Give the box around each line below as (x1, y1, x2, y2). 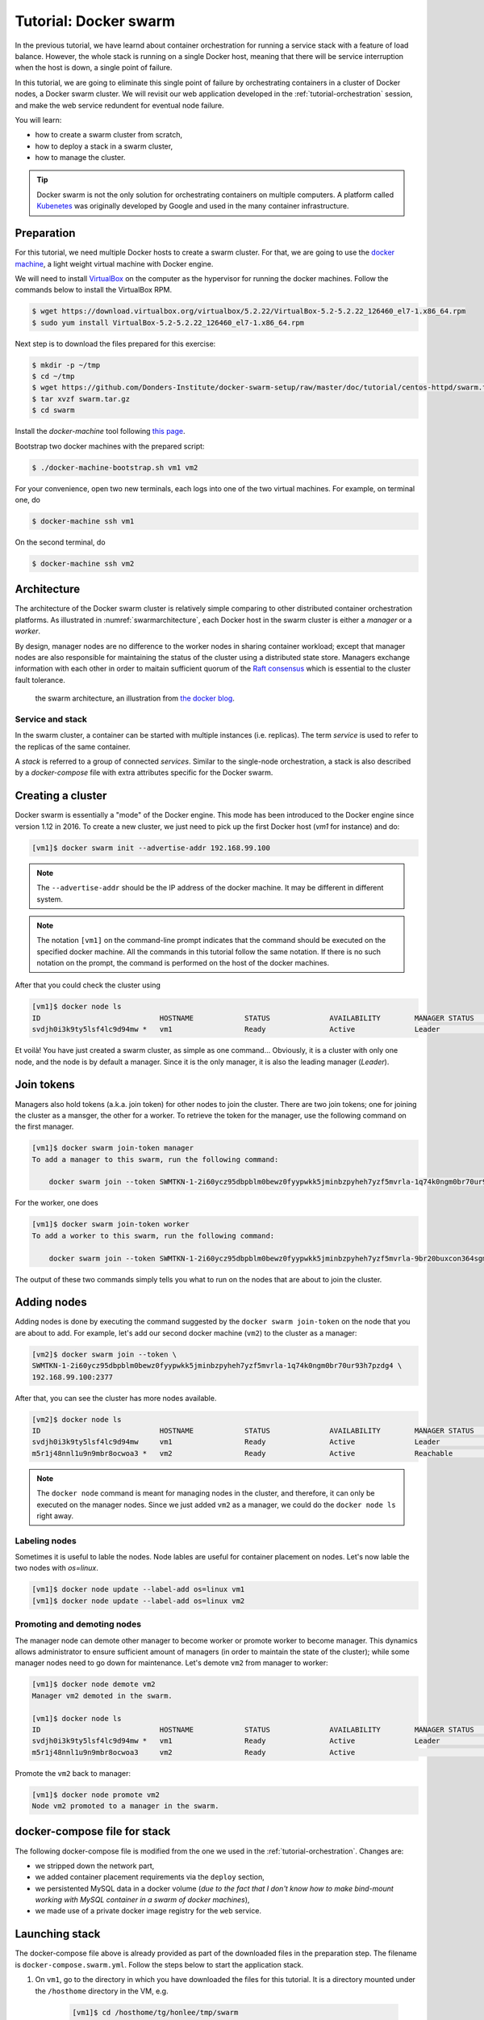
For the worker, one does (15, 1198, 98, 1208)
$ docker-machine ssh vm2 (31, 558, 135, 568)
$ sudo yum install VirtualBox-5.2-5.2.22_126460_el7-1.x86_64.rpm (31, 318, 305, 327)
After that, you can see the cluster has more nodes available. (15, 1393, 217, 1403)
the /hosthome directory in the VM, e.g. (35, 1986, 169, 1996)
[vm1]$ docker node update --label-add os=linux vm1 (31, 1584, 245, 1594)
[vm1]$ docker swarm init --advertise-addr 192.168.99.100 (31, 843, 270, 852)
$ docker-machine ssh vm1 (31, 516, 135, 525)
